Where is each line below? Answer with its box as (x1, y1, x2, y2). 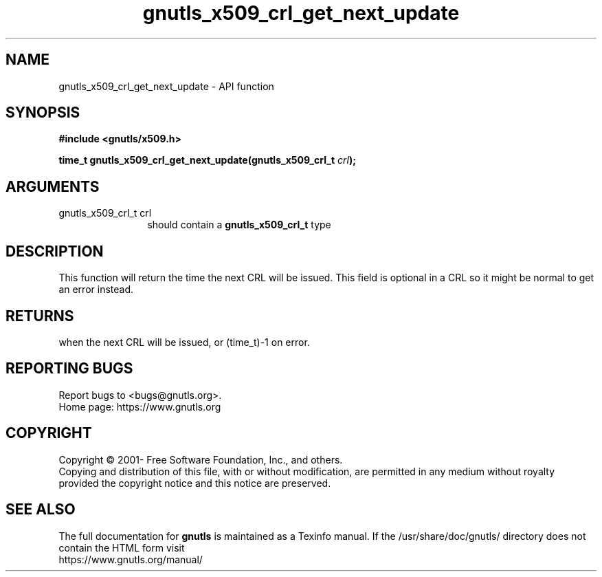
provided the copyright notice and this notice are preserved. (58, 477, 331, 489)
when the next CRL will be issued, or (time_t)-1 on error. (58, 336, 310, 348)
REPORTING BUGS (5, 360, 133, 378)
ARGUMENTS (5, 177, 100, 195)
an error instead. (58, 283, 134, 296)
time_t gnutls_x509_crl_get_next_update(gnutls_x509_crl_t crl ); (58, 154, 356, 166)
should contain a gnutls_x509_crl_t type (147, 219, 331, 231)
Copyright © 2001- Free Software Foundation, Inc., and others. (58, 453, 343, 466)
